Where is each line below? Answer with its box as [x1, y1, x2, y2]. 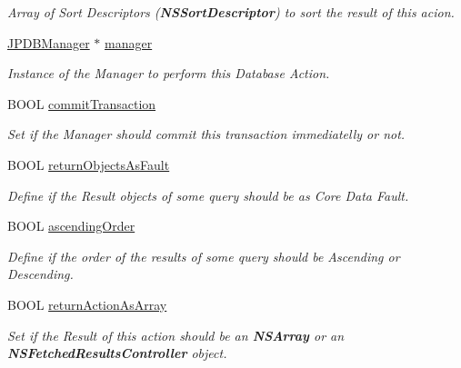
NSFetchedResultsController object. [7, 343, 227, 363]
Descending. [7, 264, 74, 283]
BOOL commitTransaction [7, 94, 156, 113]
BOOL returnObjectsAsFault [7, 154, 170, 174]
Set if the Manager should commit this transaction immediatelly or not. [7, 124, 406, 144]
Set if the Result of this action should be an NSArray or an [7, 325, 345, 344]
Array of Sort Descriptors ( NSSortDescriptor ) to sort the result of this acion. [7, 3, 455, 21]
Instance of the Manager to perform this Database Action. [7, 64, 330, 83]
